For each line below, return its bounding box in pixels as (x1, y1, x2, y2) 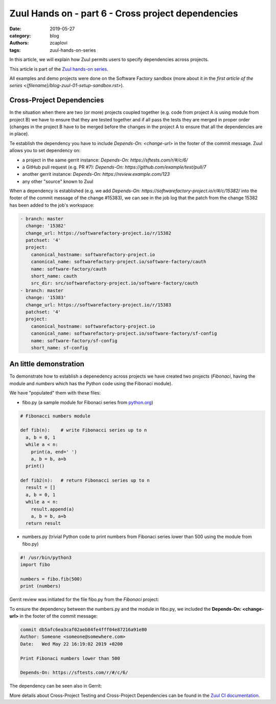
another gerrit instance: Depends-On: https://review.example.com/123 (22, 171, 170, 177)
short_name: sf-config (31, 345, 88, 350)
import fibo (20, 562, 51, 568)
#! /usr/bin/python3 (20, 554, 72, 561)
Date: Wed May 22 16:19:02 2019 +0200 (20, 641, 123, 647)
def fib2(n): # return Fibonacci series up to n (20, 478, 150, 484)
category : (9, 32, 31, 38)
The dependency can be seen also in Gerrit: (9, 683, 102, 689)
